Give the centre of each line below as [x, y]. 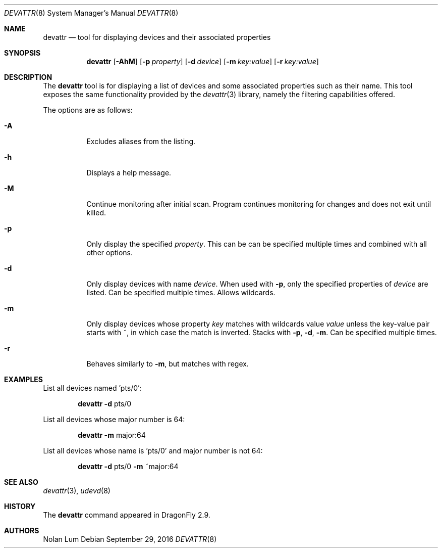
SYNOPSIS [22, 53]
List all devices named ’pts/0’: [92, 388]
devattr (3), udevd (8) [77, 491]
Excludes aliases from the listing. [141, 141]
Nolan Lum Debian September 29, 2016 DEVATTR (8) [130, 539]
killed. [96, 213]
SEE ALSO [21, 482]
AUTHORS [22, 531]
